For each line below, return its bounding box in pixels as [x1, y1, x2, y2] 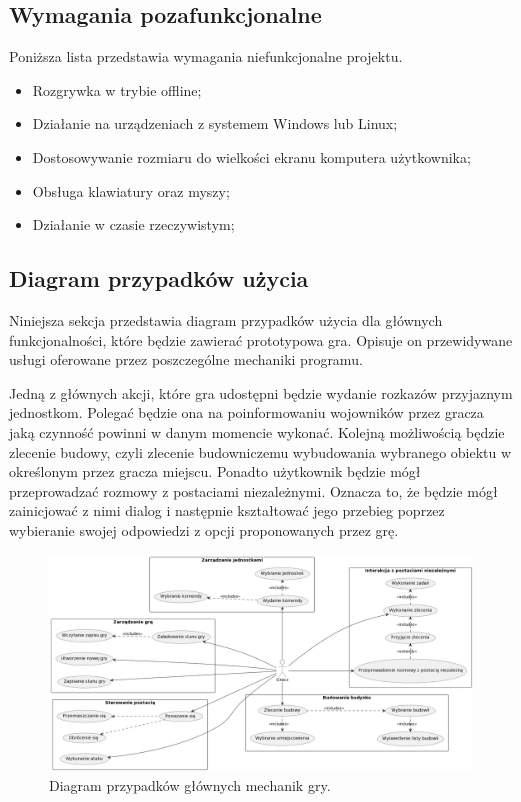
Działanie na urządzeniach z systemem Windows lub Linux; [32, 113, 398, 134]
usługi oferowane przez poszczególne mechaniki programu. [9, 349, 363, 370]
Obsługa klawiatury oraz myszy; [32, 180, 230, 201]
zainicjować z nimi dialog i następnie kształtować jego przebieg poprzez [9, 500, 445, 521]
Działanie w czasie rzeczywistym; [32, 214, 235, 235]
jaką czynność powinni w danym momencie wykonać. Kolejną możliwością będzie [9, 421, 505, 442]
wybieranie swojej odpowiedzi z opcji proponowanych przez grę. [9, 519, 399, 540]
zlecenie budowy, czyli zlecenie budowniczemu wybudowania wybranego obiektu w [9, 441, 512, 462]
